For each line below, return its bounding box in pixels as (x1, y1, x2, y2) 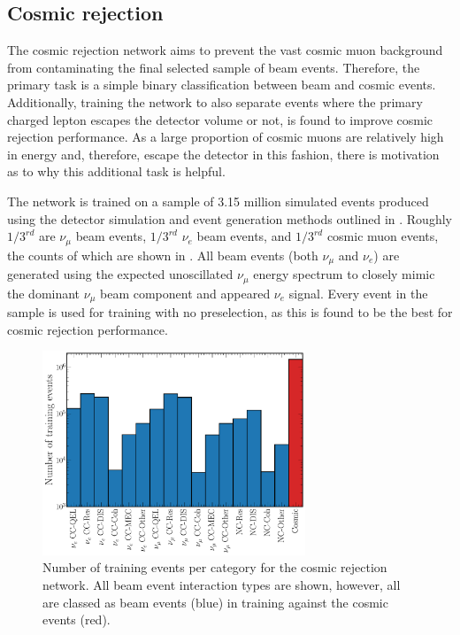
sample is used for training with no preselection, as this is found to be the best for (7, 302, 453, 321)
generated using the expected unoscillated (7, 265, 234, 283)
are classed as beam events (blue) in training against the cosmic (42, 592, 388, 611)
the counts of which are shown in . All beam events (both (7, 245, 318, 264)
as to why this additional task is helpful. (7, 162, 226, 181)
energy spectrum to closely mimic (253, 265, 435, 283)
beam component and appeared (100, 283, 271, 302)
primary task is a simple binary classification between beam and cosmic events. (7, 75, 436, 94)
